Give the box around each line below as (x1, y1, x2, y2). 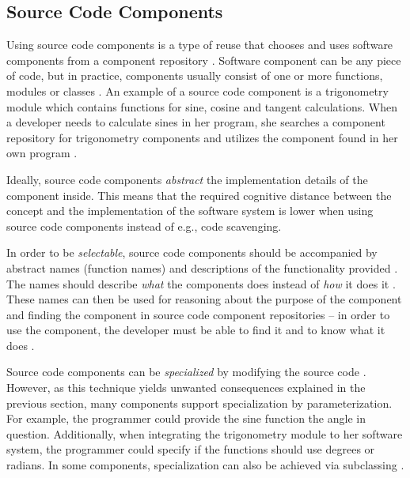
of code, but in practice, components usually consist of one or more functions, (6, 67, 383, 84)
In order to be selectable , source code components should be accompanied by (6, 244, 378, 261)
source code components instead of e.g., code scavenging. (6, 217, 282, 234)
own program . (6, 145, 78, 161)
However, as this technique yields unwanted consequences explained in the (6, 379, 366, 396)
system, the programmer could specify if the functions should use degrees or (6, 441, 375, 457)
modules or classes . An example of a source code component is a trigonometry (6, 82, 389, 99)
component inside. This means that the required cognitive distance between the (6, 186, 392, 203)
